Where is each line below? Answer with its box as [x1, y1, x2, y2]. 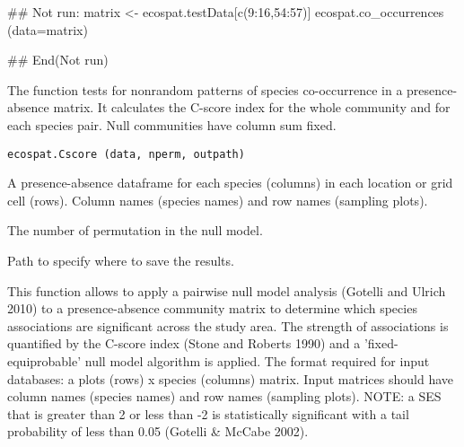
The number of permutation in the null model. [7, 221, 263, 240]
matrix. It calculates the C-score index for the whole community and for [53, 98, 451, 117]
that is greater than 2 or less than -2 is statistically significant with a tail [7, 404, 409, 423]
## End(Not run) [7, 50, 109, 69]
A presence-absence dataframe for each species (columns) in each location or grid [7, 173, 453, 192]
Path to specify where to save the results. [7, 251, 234, 269]
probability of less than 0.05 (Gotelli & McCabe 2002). [7, 422, 309, 441]
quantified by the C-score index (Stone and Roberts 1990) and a [7, 334, 361, 353]
